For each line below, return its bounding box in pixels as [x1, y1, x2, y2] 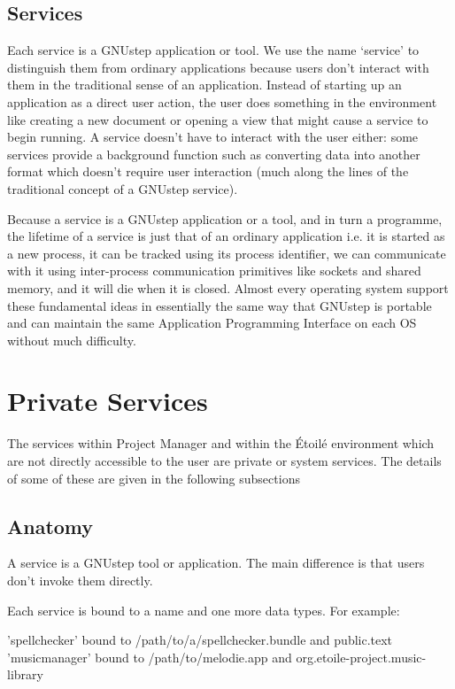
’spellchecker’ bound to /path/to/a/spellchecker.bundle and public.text [7, 631, 393, 649]
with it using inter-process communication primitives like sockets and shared [7, 261, 421, 280]
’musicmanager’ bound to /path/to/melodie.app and [7, 647, 292, 666]
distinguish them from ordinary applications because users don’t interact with [7, 58, 429, 76]
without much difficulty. [7, 330, 136, 349]
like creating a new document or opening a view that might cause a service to [7, 110, 428, 128]
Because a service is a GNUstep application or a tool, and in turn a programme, [7, 209, 443, 228]
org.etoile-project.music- [296, 647, 427, 666]
